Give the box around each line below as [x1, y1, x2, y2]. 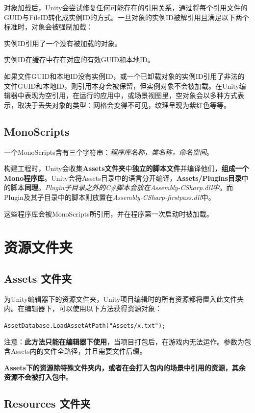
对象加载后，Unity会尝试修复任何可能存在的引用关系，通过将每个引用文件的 [4, 2, 248, 12]
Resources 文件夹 [4, 396, 91, 411]
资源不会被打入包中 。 [4, 372, 73, 382]
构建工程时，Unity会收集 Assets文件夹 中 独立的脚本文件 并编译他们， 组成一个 [4, 163, 249, 173]
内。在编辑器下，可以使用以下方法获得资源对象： [4, 303, 162, 314]
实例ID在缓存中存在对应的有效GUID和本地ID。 [4, 54, 154, 65]
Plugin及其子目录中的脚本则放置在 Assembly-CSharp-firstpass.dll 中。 [4, 192, 215, 202]
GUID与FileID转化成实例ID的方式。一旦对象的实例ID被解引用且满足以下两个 [4, 12, 249, 22]
